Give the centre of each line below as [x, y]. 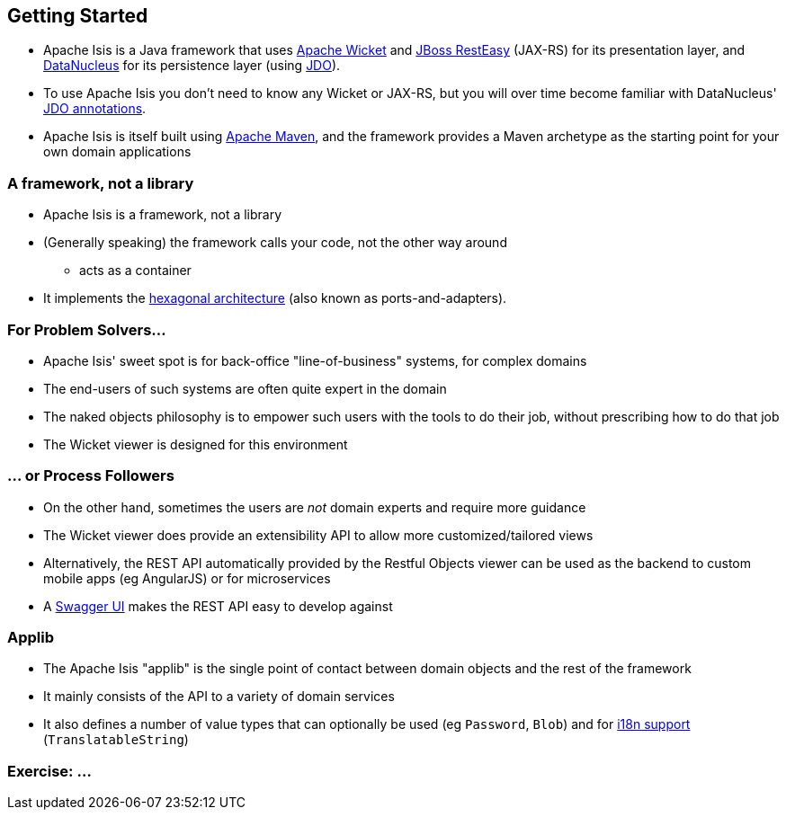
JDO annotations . [95, 109]
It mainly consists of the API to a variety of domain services [219, 697]
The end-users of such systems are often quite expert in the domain [245, 388]
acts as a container [135, 271]
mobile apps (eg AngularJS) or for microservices [187, 578]
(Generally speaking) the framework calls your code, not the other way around [275, 243]
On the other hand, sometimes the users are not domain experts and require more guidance [315, 507]
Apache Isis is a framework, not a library [163, 215]
